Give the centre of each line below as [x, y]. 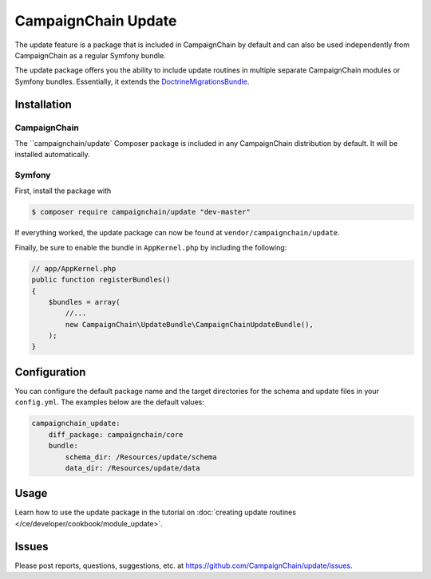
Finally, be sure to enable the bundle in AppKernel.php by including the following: [151, 247]
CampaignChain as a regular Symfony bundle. [91, 55]
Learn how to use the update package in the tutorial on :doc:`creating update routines [156, 512]
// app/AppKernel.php [74, 268]
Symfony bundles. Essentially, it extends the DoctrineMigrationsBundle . [132, 81]
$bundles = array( [84, 302]
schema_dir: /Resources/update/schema [141, 457]
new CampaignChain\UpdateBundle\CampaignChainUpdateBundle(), [190, 324]
